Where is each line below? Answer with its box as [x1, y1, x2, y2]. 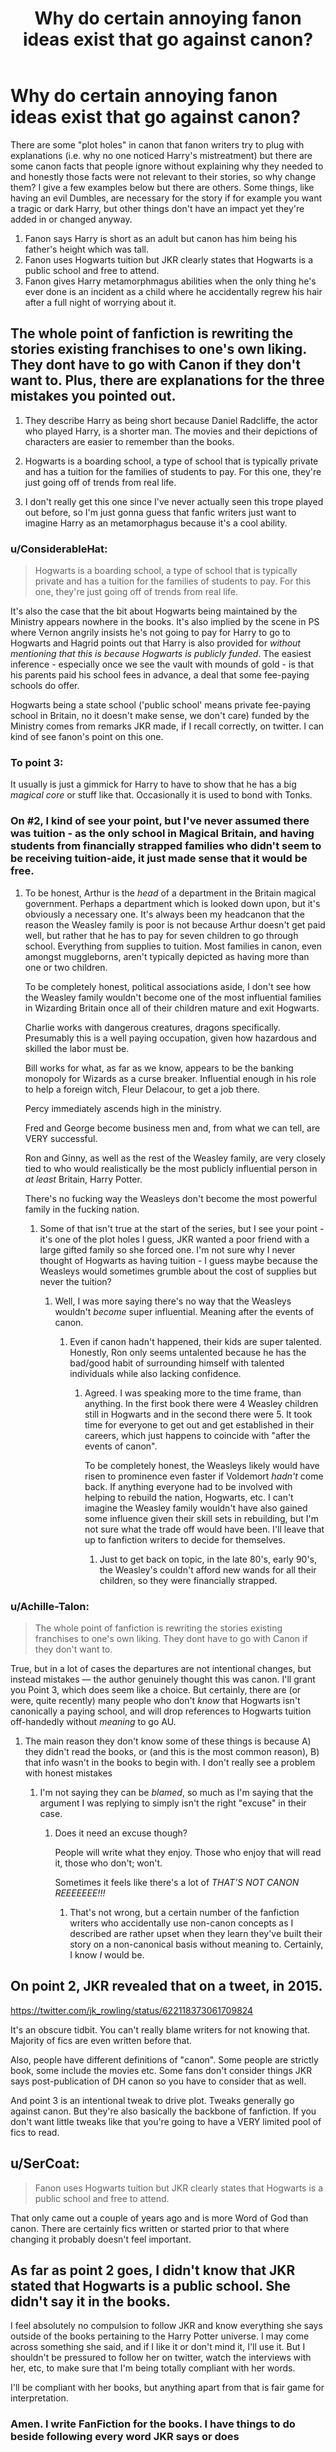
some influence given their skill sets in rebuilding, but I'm [84, 1512, 320, 1524]
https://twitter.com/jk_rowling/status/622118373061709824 [10, 2004, 254, 2016]
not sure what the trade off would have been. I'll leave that [84, 1523, 325, 1535]
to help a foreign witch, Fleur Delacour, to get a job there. [24, 1083, 261, 1095]
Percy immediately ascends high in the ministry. [24, 1102, 222, 1114]
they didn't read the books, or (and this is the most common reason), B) [24, 1745, 320, 1757]
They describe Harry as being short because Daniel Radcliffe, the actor [24, 414, 318, 426]
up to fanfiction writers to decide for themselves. [84, 1533, 286, 1546]
